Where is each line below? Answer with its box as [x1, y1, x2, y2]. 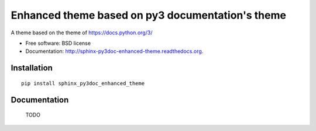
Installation [11, 63, 53, 73]
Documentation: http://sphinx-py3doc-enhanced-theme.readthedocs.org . [25, 48, 204, 55]
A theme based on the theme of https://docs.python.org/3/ [11, 29, 153, 36]
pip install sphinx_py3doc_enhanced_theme [21, 80, 145, 87]
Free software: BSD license [25, 40, 91, 47]
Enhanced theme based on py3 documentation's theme [11, 9, 287, 22]
